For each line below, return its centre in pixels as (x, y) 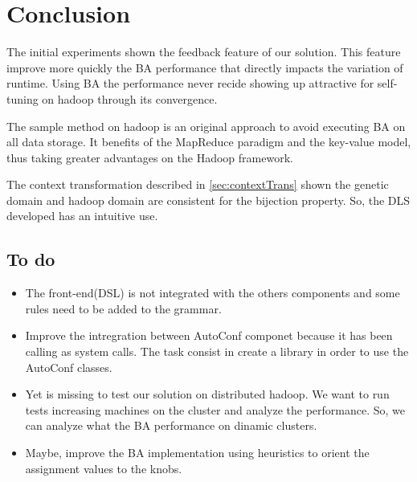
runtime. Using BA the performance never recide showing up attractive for (190, 83)
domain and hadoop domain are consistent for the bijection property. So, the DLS (208, 200)
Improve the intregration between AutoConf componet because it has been (209, 335)
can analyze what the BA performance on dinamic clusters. (171, 425)
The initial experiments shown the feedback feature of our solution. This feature (204, 52)
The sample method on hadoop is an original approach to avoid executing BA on (206, 126)
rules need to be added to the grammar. (123, 308)
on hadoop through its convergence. (130, 98)
